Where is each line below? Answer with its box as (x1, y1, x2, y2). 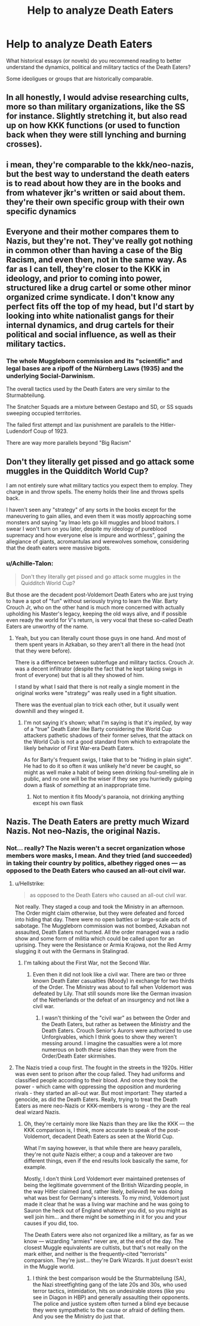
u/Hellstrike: (14, 880, 45, 887)
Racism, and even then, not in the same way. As (6, 255, 187, 265)
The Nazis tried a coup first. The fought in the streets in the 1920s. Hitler (14, 1064, 193, 1072)
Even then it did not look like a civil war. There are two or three (32, 971, 186, 978)
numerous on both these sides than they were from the (41, 1046, 177, 1054)
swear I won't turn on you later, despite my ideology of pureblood (6, 525, 167, 533)
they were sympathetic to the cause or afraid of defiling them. (32, 1306, 185, 1314)
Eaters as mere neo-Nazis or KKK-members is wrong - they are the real (14, 1102, 190, 1109)
